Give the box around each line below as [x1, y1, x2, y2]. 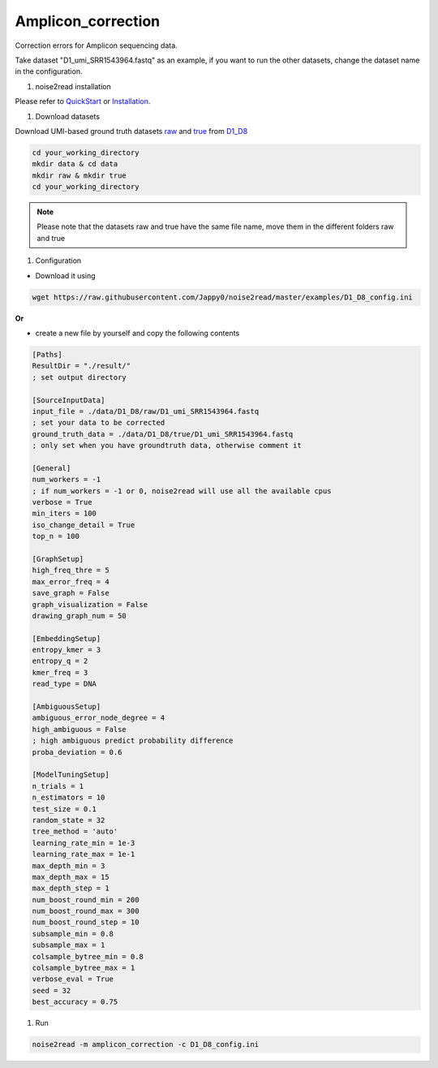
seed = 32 [32, 986, 71, 995]
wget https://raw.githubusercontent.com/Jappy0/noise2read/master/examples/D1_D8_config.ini [32, 292, 413, 302]
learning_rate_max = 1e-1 [32, 850, 135, 859]
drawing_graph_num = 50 [32, 611, 127, 620]
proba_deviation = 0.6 [32, 747, 122, 756]
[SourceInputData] [32, 395, 105, 405]
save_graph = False [32, 588, 109, 598]
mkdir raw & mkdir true [32, 170, 127, 180]
